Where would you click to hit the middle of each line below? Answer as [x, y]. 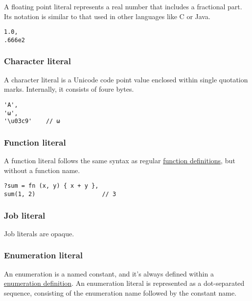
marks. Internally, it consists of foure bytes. [69, 89]
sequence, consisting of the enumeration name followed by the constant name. [120, 292]
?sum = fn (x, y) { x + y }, [51, 186]
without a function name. [42, 170]
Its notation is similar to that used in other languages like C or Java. [107, 16]
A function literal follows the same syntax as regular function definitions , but [120, 161]
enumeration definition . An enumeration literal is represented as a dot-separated [124, 283]
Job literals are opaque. [39, 233]
